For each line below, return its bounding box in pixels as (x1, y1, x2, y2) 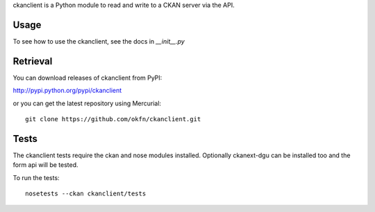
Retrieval (12, 55, 53, 67)
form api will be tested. (12, 161, 79, 169)
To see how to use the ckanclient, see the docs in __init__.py (12, 37, 185, 45)
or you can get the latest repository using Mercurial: (12, 99, 162, 107)
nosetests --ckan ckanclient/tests (25, 190, 147, 197)
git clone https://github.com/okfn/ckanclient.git (25, 115, 201, 123)
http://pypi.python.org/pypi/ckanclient (12, 87, 122, 95)
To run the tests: (12, 173, 60, 182)
